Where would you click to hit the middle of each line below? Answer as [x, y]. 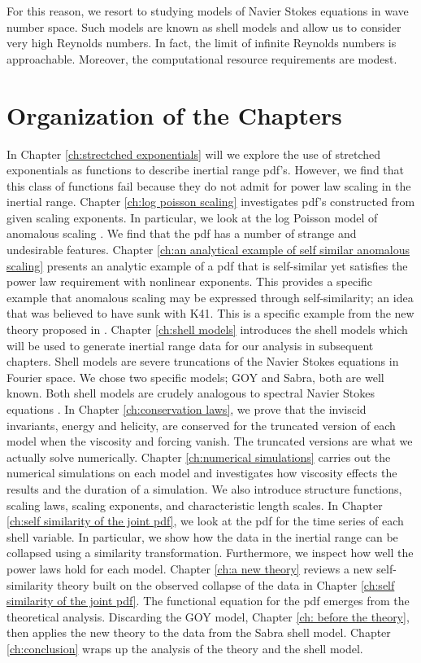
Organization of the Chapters [174, 114]
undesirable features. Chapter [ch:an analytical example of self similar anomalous [208, 250]
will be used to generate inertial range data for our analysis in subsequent [190, 345]
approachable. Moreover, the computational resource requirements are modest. [202, 58]
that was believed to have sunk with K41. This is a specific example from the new [210, 313]
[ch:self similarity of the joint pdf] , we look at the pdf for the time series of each [205, 521]
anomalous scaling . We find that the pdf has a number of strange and [182, 233]
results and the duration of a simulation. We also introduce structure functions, [204, 488]
